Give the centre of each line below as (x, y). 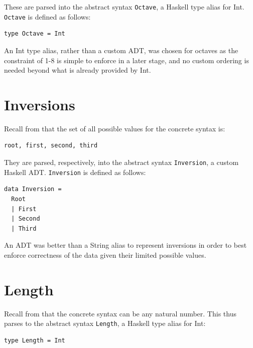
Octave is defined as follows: (47, 16)
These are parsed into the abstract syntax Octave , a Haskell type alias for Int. (124, 7)
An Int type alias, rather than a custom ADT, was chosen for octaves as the (121, 50)
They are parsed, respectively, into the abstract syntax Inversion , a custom (121, 162)
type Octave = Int (35, 34)
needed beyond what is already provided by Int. (78, 70)
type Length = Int (35, 340)
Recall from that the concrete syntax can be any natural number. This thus (120, 313)
